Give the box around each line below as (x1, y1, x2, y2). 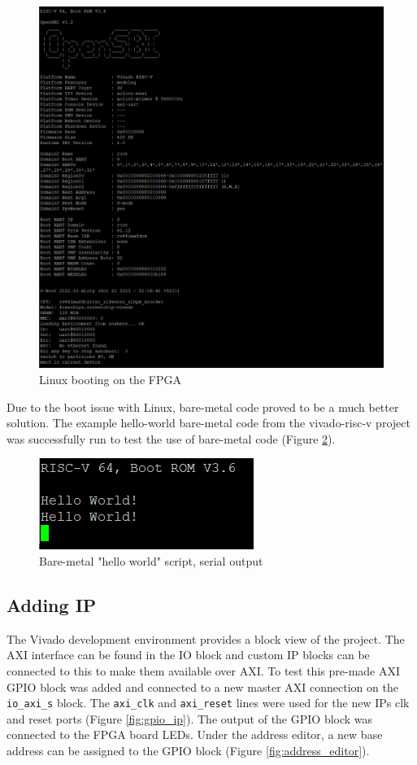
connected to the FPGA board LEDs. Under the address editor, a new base (7, 726, 383, 743)
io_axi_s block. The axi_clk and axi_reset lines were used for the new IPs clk (7, 694, 410, 711)
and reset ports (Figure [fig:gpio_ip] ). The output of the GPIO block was (7, 710, 373, 727)
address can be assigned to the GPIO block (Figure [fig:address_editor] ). (7, 741, 370, 758)
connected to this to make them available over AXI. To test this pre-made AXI (7, 662, 401, 679)
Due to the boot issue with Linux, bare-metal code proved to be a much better (7, 398, 399, 415)
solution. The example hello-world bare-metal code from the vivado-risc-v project (7, 414, 410, 431)
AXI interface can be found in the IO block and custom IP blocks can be (7, 646, 370, 663)
